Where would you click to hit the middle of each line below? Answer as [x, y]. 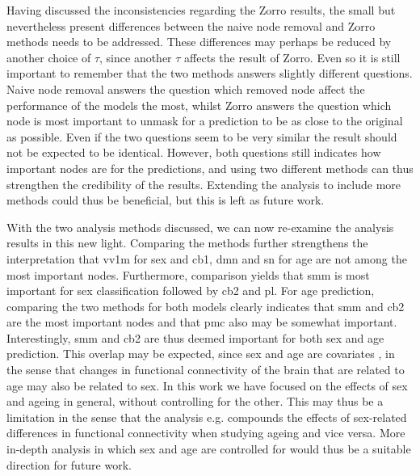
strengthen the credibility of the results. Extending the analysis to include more [204, 184]
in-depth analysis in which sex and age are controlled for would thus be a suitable [209, 449]
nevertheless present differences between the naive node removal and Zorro [191, 25]
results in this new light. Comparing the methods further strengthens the [187, 243]
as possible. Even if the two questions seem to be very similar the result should [202, 136]
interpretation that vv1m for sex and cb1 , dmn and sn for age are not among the [207, 258]
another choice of [49, 57]
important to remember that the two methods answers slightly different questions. [210, 73]
